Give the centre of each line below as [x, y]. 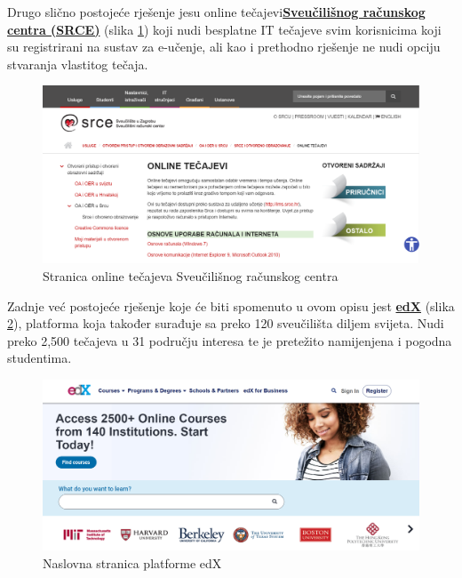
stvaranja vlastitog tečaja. [78, 64]
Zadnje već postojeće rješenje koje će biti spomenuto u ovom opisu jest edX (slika [231, 305]
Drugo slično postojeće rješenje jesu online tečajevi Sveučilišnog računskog [216, 12]
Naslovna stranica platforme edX [132, 563]
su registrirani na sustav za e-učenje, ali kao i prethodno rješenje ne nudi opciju [224, 47]
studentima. [40, 358]
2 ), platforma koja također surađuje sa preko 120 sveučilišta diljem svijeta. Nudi [226, 323]
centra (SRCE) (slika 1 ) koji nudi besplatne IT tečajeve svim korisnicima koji [224, 29]
